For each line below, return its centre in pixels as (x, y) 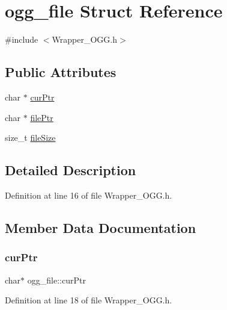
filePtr (42, 117)
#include (22, 39)
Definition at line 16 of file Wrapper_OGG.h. (89, 195)
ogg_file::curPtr (56, 280)
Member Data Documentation (101, 227)
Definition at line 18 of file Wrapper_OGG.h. (89, 300)
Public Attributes (61, 72)
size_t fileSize (30, 138)
